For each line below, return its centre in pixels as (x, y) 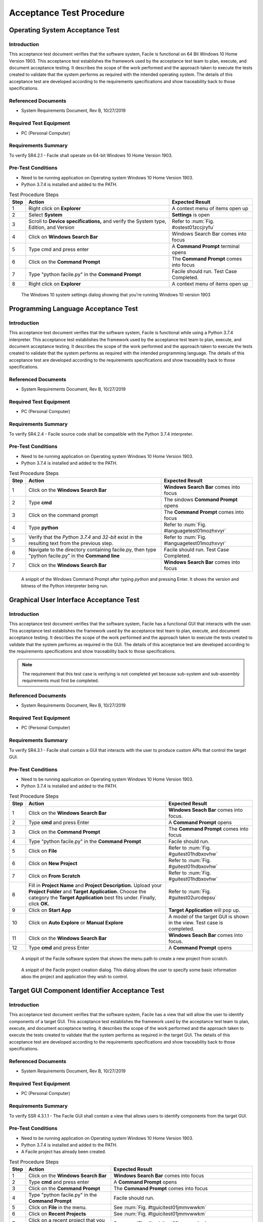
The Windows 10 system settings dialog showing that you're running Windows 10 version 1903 (116, 295)
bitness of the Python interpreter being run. (65, 586)
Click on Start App (50, 910)
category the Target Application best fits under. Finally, (92, 898)
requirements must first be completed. (61, 681)
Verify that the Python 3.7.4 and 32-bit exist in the (85, 537)
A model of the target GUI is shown (209, 916)
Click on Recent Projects (57, 1214)
